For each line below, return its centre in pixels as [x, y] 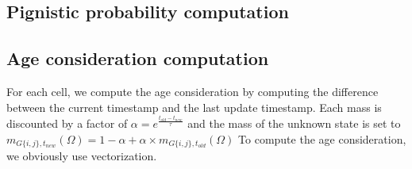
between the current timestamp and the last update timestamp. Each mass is [194, 107]
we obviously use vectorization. [82, 156]
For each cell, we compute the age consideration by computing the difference [193, 91]
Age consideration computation [138, 58]
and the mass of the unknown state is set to [294, 123]
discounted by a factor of [67, 123]
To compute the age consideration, [322, 138]
